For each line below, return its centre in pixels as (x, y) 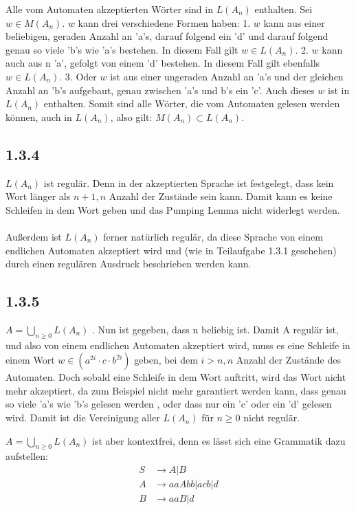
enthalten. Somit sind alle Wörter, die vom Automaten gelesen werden (192, 103)
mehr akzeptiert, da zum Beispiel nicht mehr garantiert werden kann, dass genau (176, 390)
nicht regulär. (272, 418)
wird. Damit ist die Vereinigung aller (83, 418)
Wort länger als (38, 196)
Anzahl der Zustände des (288, 360)
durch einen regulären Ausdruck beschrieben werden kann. (129, 264)
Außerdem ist (34, 236)
